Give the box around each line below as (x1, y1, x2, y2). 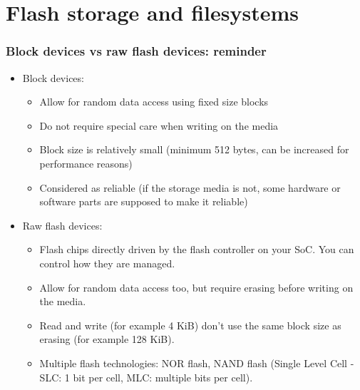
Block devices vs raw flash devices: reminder (6, 42, 267, 60)
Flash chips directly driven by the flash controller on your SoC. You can (39, 242, 354, 257)
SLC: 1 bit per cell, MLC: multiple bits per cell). (39, 369, 253, 384)
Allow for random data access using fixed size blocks (39, 94, 269, 109)
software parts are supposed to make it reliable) (39, 194, 248, 209)
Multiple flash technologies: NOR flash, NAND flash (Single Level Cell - (39, 355, 354, 370)
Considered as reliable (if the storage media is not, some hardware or (39, 180, 341, 195)
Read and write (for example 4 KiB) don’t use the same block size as (39, 317, 341, 332)
